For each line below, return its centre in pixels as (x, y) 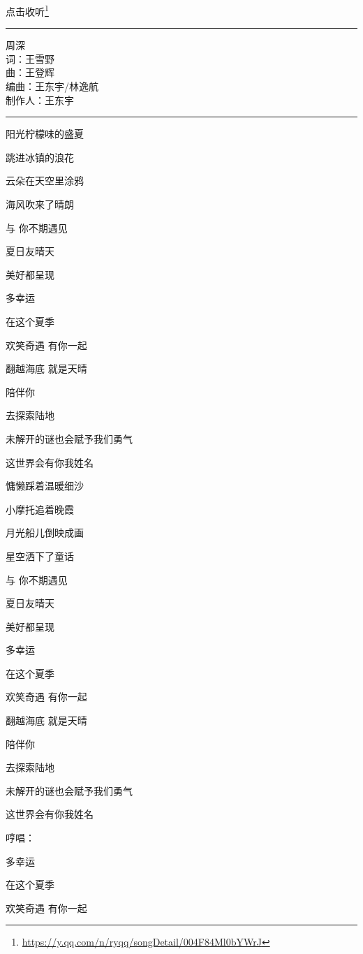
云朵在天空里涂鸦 (45, 181)
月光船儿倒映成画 (45, 533)
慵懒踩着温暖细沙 (45, 486)
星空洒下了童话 (40, 556)
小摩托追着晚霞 (40, 509)
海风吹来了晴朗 (40, 204)
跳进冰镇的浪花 (40, 157)
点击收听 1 (27, 10)
